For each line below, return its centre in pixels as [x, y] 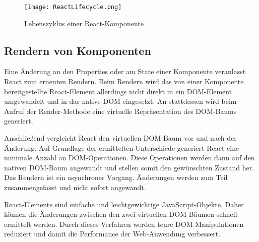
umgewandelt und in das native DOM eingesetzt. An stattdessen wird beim [120, 101]
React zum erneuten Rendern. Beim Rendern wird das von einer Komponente [124, 81]
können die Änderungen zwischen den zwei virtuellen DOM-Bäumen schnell [121, 214]
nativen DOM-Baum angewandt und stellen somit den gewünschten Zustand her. [129, 167]
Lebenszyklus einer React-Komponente [84, 23]
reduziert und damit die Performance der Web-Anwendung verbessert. [112, 234]
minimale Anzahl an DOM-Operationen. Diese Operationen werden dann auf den [129, 158]
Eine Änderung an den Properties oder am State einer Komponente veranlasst [125, 71]
